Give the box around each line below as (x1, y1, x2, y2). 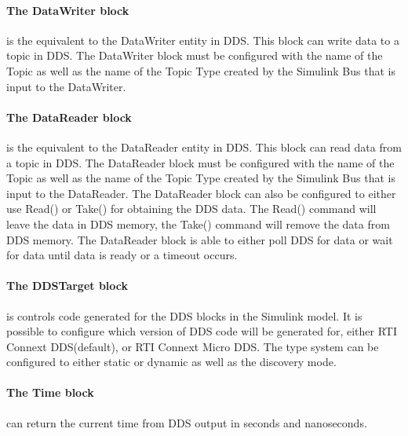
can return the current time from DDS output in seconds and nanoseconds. (6, 414, 367, 431)
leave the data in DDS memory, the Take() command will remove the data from (6, 215, 390, 232)
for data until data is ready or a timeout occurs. (6, 247, 238, 263)
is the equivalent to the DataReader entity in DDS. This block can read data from (6, 138, 402, 155)
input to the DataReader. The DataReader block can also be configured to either (6, 185, 396, 201)
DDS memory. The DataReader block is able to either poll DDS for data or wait (6, 231, 393, 247)
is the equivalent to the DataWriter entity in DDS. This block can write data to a (6, 31, 399, 48)
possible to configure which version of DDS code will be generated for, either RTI (6, 323, 398, 339)
